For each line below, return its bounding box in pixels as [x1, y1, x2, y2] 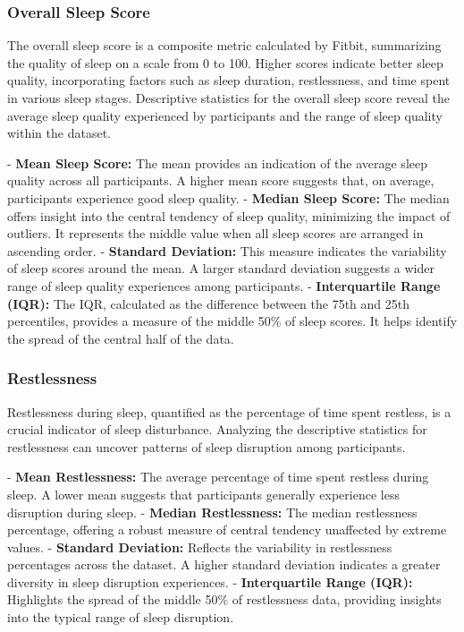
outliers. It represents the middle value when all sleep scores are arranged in [7, 224, 424, 243]
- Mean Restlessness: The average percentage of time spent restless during [7, 467, 429, 486]
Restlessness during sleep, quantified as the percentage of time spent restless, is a [7, 402, 451, 421]
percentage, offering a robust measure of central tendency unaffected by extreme [7, 520, 447, 539]
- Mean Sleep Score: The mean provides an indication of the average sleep [7, 153, 427, 172]
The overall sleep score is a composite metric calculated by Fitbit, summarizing [7, 36, 442, 55]
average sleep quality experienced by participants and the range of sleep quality [7, 106, 443, 124]
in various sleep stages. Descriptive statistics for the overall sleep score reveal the [7, 89, 450, 107]
